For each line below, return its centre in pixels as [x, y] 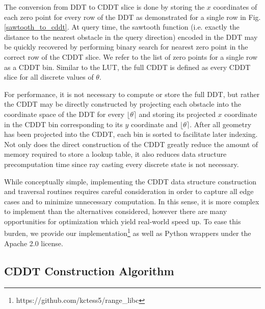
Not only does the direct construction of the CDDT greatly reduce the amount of [131, 144]
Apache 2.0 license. [34, 243]
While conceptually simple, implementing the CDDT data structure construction [130, 181]
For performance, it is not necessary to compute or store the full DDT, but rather [132, 94]
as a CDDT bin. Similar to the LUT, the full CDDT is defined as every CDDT [127, 67]
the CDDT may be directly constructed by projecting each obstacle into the [123, 104]
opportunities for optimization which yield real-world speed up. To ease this [123, 221]
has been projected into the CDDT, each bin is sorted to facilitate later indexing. [131, 134]
